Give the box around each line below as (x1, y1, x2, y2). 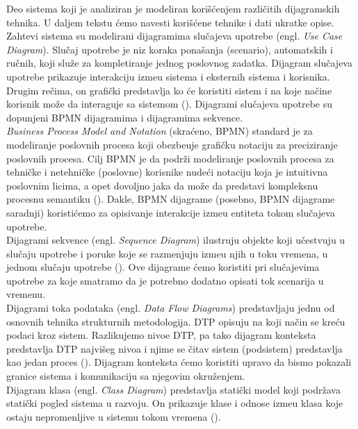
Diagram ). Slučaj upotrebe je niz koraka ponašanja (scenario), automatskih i (6, 42, 333, 56)
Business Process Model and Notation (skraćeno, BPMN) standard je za (6, 124, 313, 138)
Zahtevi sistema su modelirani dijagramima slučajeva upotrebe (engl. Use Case (6, 28, 343, 43)
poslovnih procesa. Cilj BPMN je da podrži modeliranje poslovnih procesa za (6, 151, 334, 165)
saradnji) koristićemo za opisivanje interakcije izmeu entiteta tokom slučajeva (6, 205, 335, 219)
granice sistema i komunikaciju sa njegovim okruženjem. (6, 369, 245, 383)
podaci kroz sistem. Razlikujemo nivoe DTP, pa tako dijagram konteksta (6, 328, 316, 342)
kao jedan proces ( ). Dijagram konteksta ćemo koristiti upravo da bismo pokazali (6, 355, 352, 369)
